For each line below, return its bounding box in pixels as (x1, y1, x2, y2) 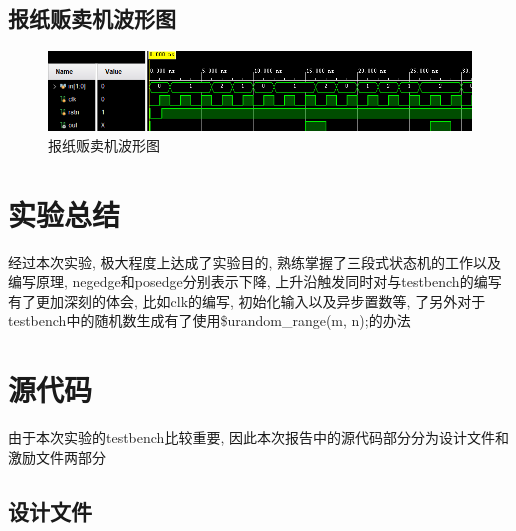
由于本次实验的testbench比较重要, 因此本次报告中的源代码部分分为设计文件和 (8, 427, 509, 448)
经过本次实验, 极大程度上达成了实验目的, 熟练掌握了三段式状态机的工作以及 (8, 251, 502, 272)
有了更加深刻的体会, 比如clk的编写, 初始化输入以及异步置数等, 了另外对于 (8, 290, 486, 311)
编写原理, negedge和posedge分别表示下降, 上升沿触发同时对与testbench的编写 (8, 271, 502, 292)
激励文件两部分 (8, 446, 106, 467)
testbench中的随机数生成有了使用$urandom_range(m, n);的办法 (8, 310, 411, 331)
